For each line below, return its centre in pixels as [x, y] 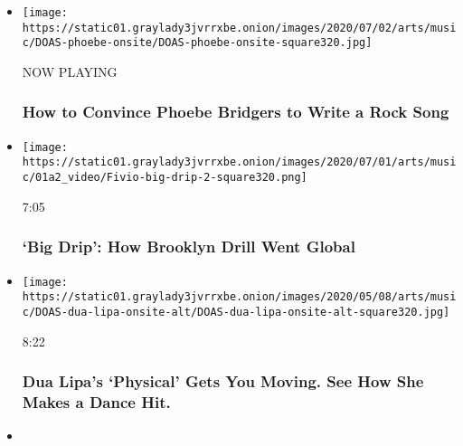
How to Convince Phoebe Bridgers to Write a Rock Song [236, 112]
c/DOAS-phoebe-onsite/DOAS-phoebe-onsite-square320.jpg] [197, 43]
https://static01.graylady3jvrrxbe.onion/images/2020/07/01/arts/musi [239, 162]
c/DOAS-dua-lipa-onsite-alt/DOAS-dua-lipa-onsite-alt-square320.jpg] [236, 312]
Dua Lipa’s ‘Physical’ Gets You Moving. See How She [223, 381]
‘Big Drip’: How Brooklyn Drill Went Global [189, 247]
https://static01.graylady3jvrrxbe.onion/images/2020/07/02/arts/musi [239, 28]
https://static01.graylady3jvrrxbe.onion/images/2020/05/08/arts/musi [239, 297]
